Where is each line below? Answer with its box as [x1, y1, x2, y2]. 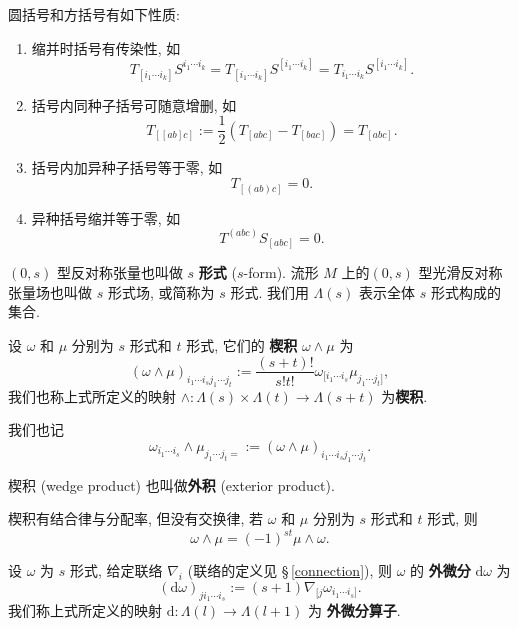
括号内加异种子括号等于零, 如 [31, 157, 223, 178]
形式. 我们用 [230, 281, 309, 302]
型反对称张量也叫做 [56, 262, 183, 283]
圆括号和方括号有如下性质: [8, 4, 180, 24]
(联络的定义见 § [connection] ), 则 [187, 560, 393, 581]
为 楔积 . [381, 385, 428, 406]
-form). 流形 [243, 262, 319, 283]
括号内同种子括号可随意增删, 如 [31, 94, 237, 115]
